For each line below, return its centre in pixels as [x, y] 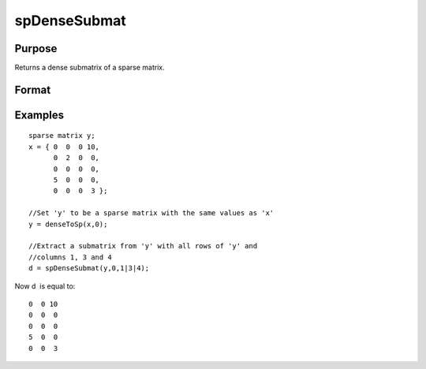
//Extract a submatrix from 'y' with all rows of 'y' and [143, 246]
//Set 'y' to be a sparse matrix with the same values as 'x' [151, 213]
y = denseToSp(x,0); [68, 224]
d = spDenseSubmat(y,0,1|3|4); [89, 268]
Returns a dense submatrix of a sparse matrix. [90, 68]
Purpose [36, 48]
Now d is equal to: [45, 286]
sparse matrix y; [62, 136]
